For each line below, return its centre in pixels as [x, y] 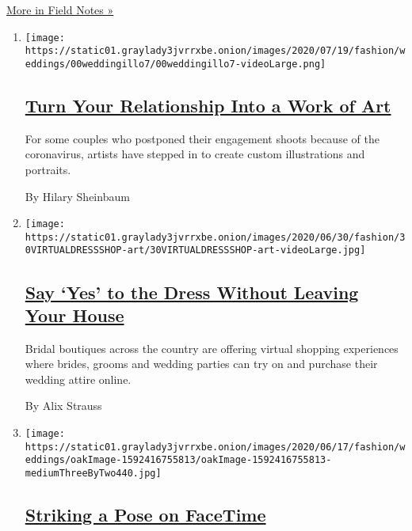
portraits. [48, 169]
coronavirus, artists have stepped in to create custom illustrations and [195, 154]
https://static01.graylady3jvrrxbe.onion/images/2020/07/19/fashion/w [215, 51]
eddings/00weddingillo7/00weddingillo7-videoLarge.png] [175, 64]
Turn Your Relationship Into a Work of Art [208, 105]
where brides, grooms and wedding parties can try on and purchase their [201, 364]
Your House [74, 315]
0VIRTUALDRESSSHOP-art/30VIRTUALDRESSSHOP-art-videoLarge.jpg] [195, 250]
